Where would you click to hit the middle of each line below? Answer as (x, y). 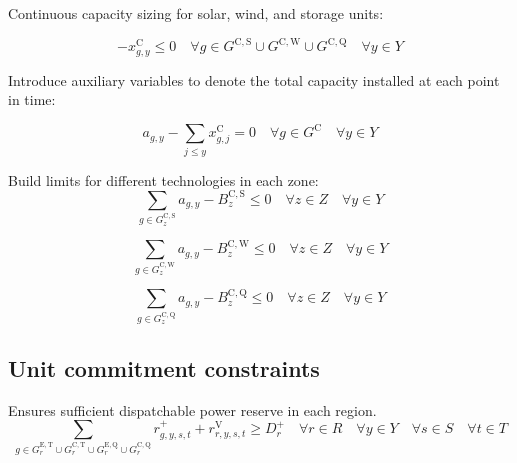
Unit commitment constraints (164, 367)
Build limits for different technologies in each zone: (163, 179)
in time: (32, 99)
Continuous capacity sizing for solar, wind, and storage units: (196, 13)
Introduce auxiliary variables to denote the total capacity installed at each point (254, 79)
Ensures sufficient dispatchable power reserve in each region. (192, 409)
